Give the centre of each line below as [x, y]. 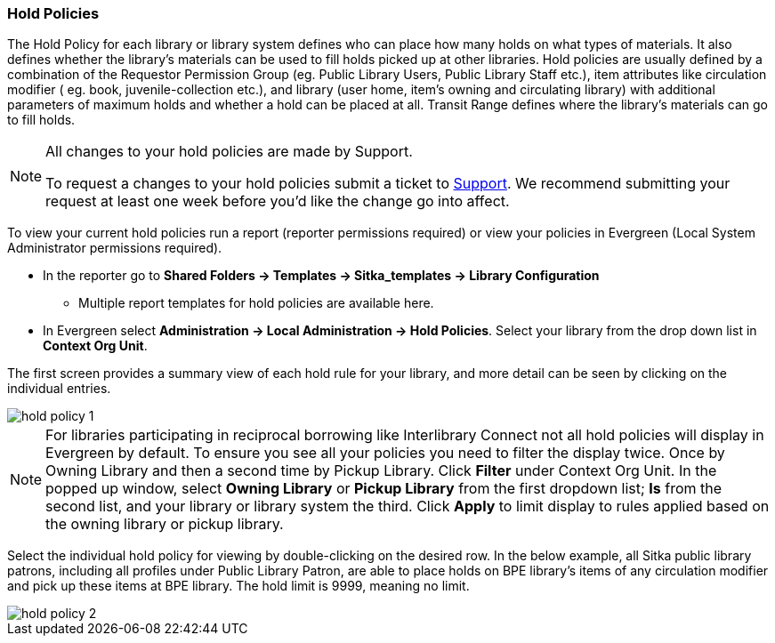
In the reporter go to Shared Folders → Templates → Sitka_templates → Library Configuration [321, 276]
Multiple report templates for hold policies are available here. [256, 303]
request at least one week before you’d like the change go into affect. [278, 201]
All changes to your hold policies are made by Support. [229, 152]
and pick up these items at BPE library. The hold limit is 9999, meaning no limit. [238, 586]
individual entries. [59, 389]
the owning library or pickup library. [165, 524]
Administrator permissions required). [115, 248]
